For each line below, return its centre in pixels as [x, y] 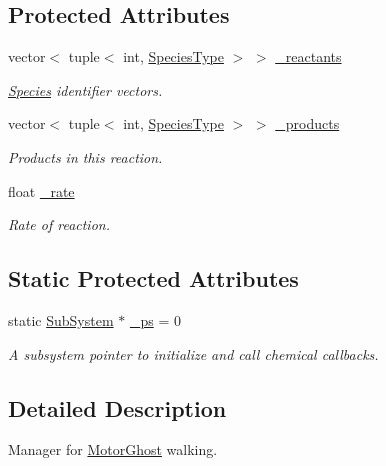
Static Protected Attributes [153, 278]
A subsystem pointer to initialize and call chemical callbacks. [193, 353]
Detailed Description [117, 407]
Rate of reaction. [59, 224]
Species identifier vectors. [85, 89]
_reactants [308, 56]
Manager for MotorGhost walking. [113, 449]
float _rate [41, 190]
